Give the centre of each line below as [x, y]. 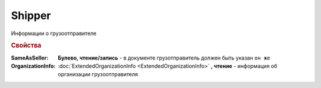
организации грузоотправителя [98, 74]
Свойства [26, 46]
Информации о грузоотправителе [54, 33]
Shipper [31, 15]
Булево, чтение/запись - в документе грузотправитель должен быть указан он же [164, 58]
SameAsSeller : [30, 58]
